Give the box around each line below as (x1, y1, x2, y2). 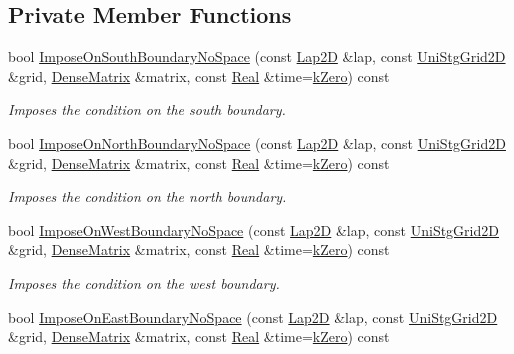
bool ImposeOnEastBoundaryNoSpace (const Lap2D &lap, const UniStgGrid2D (8, 306, 498, 327)
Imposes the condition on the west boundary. (8, 272, 280, 293)
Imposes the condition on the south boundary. (8, 99, 286, 120)
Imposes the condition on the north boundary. (8, 186, 287, 207)
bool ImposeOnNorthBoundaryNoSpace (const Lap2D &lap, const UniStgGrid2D (8, 132, 506, 153)
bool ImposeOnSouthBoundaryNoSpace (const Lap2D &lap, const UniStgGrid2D (8, 46, 506, 67)
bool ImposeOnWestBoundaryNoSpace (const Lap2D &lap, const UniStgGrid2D (8, 219, 499, 240)
